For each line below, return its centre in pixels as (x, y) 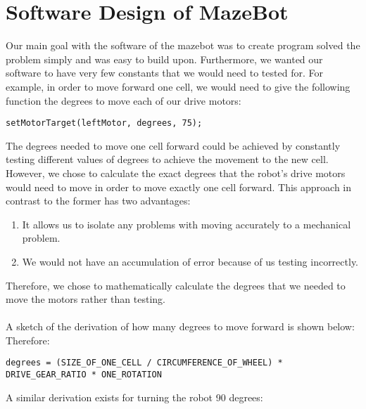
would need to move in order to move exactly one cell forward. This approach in (179, 187)
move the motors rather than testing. (86, 299)
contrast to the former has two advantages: (98, 201)
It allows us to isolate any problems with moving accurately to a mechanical (187, 224)
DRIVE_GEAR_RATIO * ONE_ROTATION (84, 375)
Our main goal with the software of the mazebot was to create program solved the (183, 45)
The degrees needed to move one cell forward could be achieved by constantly (173, 145)
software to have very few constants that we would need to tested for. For (164, 73)
